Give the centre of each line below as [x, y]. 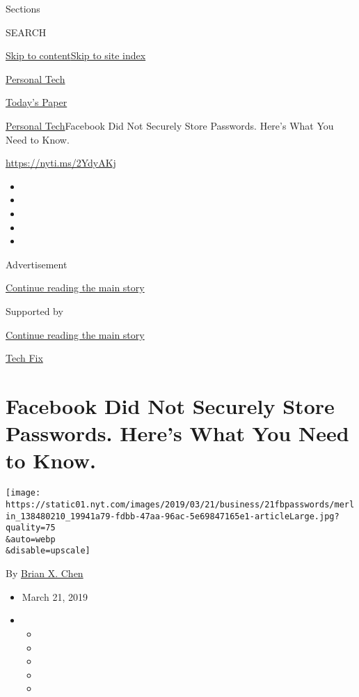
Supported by [34, 311]
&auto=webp [31, 539]
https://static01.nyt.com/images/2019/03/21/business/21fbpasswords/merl [180, 504]
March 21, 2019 [55, 596]
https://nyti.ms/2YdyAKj [61, 163]
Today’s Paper [37, 102]
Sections [23, 8]
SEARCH [26, 32]
